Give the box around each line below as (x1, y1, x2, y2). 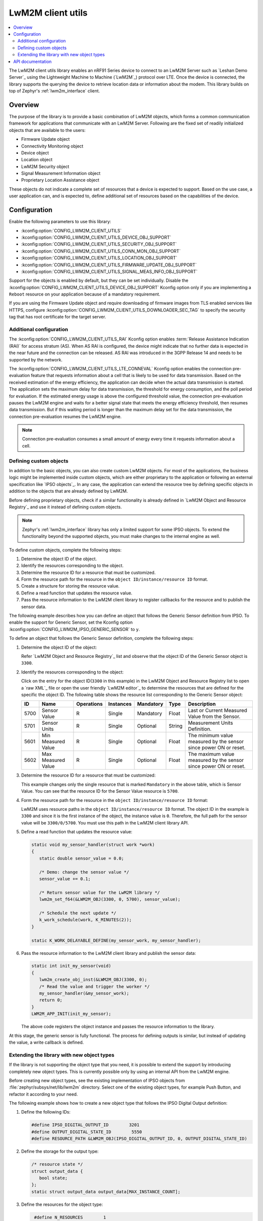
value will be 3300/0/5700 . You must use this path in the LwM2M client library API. (21, 820, 189, 825)
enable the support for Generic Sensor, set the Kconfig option (9, 619, 133, 625)
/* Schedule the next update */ (39, 910, 116, 916)
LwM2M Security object (21, 164, 70, 169)
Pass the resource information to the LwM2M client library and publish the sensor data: (21, 950, 196, 956)
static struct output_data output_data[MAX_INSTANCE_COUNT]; (31, 1189, 181, 1194)
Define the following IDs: (21, 1109, 71, 1115)
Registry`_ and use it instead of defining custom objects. (9, 504, 122, 510)
